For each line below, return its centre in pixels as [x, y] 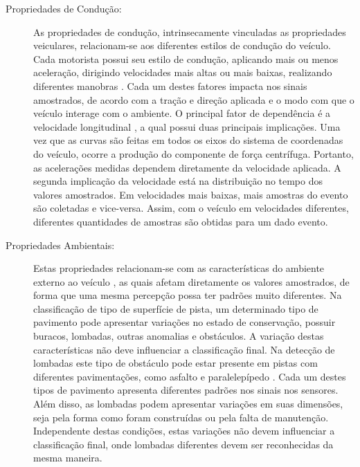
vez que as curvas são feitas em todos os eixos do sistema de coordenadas [188, 140]
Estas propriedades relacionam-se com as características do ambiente [179, 268]
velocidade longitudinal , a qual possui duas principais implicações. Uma [187, 126]
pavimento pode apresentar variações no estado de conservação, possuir [184, 322]
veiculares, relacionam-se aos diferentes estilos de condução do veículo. [182, 45]
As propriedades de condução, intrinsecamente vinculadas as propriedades [190, 31]
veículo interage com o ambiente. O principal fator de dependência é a [182, 113]
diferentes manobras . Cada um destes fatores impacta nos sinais [170, 85]
